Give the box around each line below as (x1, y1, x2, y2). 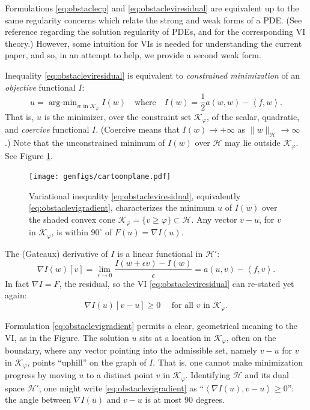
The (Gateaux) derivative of (5, 247, 108, 259)
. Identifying (185, 369, 231, 381)
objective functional (5, 80, 76, 93)
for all (171, 301, 194, 310)
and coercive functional (5, 123, 90, 136)
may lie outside (225, 136, 281, 149)
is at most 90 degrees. (145, 393, 225, 406)
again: (5, 289, 27, 301)
